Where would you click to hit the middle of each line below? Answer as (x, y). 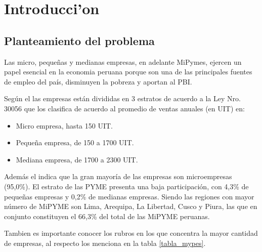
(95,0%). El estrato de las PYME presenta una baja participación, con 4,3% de (126, 186)
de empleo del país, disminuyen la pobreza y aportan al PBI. (98, 81)
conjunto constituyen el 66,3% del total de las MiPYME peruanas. (107, 216)
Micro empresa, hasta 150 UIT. (64, 125)
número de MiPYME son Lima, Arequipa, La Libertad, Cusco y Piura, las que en (131, 206)
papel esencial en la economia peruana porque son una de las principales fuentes (128, 72)
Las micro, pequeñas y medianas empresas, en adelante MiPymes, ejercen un (123, 61)
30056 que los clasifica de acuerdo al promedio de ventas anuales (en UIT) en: (124, 108)
